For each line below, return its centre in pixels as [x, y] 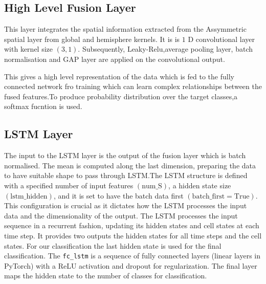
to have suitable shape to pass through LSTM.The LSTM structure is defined [126, 175]
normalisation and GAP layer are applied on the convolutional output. [115, 59]
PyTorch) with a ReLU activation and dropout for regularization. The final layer [131, 265]
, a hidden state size [200, 185]
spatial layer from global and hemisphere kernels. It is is [92, 39]
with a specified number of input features [69, 185]
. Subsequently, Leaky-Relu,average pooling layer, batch [165, 49]
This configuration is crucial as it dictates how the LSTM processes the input [126, 205]
